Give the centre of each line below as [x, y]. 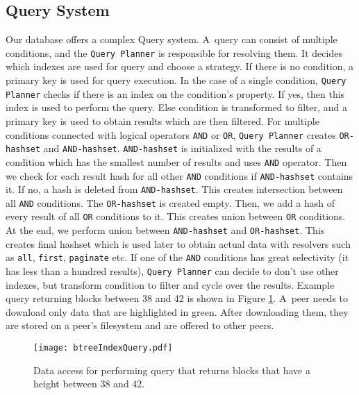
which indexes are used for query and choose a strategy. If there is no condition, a [180, 66]
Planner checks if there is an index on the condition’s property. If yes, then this [175, 93]
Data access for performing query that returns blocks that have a [172, 370]
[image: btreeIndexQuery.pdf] [103, 348]
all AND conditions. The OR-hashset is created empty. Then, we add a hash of [170, 202]
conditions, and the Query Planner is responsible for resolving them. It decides [174, 52]
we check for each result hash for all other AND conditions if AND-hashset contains [179, 175]
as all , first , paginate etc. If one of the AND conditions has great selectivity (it [177, 257]
